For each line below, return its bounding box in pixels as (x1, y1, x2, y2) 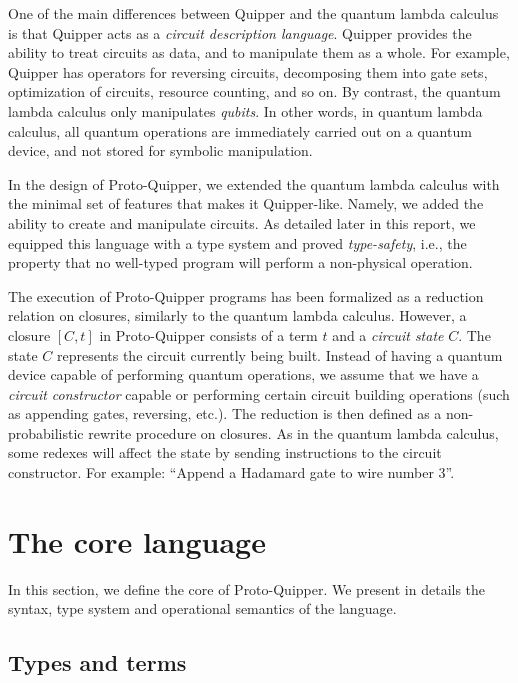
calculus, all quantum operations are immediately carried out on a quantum (8, 120, 472, 141)
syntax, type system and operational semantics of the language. (8, 598, 397, 619)
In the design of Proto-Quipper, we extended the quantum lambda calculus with (8, 173, 500, 194)
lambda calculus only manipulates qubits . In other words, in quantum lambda (8, 100, 483, 121)
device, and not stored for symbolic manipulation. (8, 140, 313, 161)
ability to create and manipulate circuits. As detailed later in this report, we (8, 212, 476, 233)
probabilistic (8, 422, 84, 443)
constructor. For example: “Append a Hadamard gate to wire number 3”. (8, 462, 455, 483)
